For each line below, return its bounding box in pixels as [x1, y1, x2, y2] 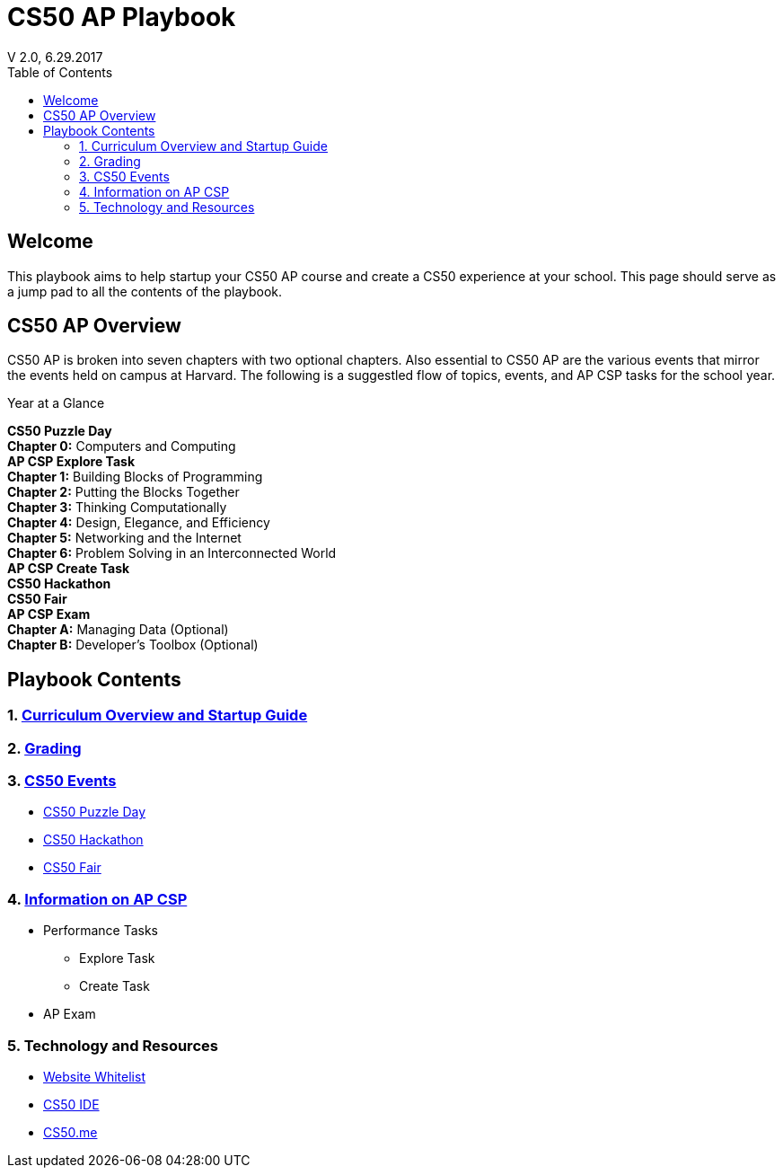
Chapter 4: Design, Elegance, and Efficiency [7, 515, 270, 531]
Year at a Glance [7, 395, 105, 411]
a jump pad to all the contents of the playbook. [7, 283, 283, 299]
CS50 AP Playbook [7, 2, 236, 32]
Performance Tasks [43, 923, 159, 939]
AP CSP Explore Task [7, 454, 136, 470]
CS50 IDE [43, 1096, 100, 1112]
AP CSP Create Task [7, 561, 130, 577]
